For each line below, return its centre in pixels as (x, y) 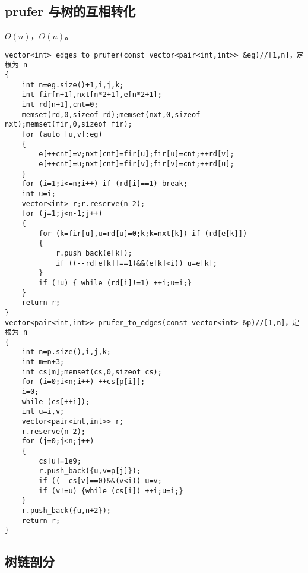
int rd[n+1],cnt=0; (60, 105)
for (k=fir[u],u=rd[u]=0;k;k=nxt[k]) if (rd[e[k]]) (143, 233)
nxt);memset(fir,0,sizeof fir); (69, 125)
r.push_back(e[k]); (94, 253)
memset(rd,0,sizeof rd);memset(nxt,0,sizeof (111, 114)
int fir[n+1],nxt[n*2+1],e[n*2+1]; (92, 95)
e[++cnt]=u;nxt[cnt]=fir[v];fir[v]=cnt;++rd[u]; (136, 164)
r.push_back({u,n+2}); (66, 510)
